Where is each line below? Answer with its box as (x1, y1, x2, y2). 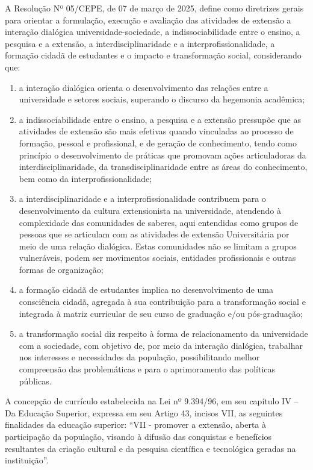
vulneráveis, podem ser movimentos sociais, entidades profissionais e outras (19, 251, 296, 264)
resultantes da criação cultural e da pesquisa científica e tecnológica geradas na (5, 442, 296, 454)
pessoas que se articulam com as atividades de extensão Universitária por (19, 228, 290, 240)
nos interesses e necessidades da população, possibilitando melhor (19, 351, 260, 363)
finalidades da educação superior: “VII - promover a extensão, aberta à (5, 418, 267, 431)
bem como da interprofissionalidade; (19, 172, 152, 184)
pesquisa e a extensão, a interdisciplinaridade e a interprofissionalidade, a (5, 37, 275, 49)
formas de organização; (19, 263, 104, 275)
